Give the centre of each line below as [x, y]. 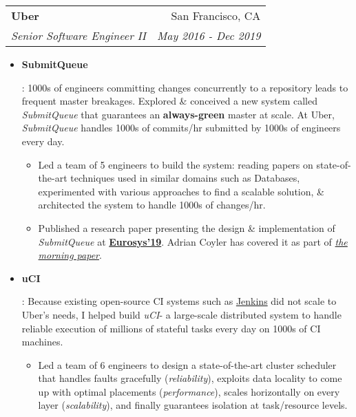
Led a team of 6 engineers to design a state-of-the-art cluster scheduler [187, 364]
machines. [42, 342]
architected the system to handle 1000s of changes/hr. [152, 205]
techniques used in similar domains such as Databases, [185, 178]
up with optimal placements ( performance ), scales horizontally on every [189, 391]
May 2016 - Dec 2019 [209, 35]
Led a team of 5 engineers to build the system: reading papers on [176, 164]
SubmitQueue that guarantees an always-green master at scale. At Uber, [178, 114]
